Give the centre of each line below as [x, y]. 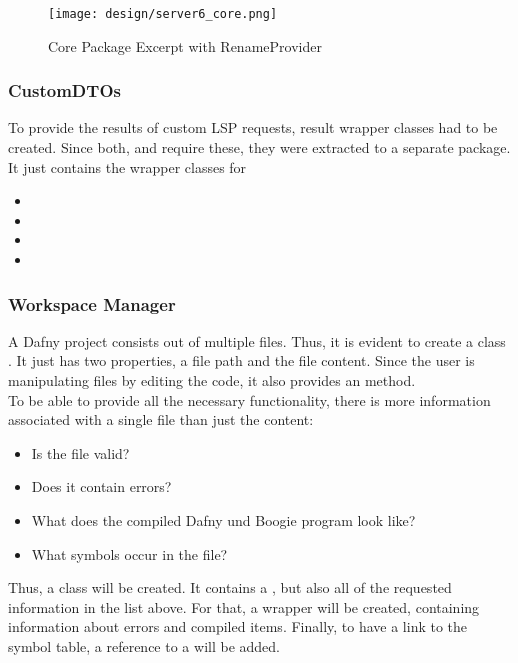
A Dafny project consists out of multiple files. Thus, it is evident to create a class [257, 340]
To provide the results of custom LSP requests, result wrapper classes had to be [253, 127]
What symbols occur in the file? [129, 553]
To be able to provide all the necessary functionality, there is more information [249, 399]
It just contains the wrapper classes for [127, 166]
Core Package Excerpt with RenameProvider [185, 45]
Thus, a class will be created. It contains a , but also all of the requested [230, 587]
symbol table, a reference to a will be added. [144, 645]
